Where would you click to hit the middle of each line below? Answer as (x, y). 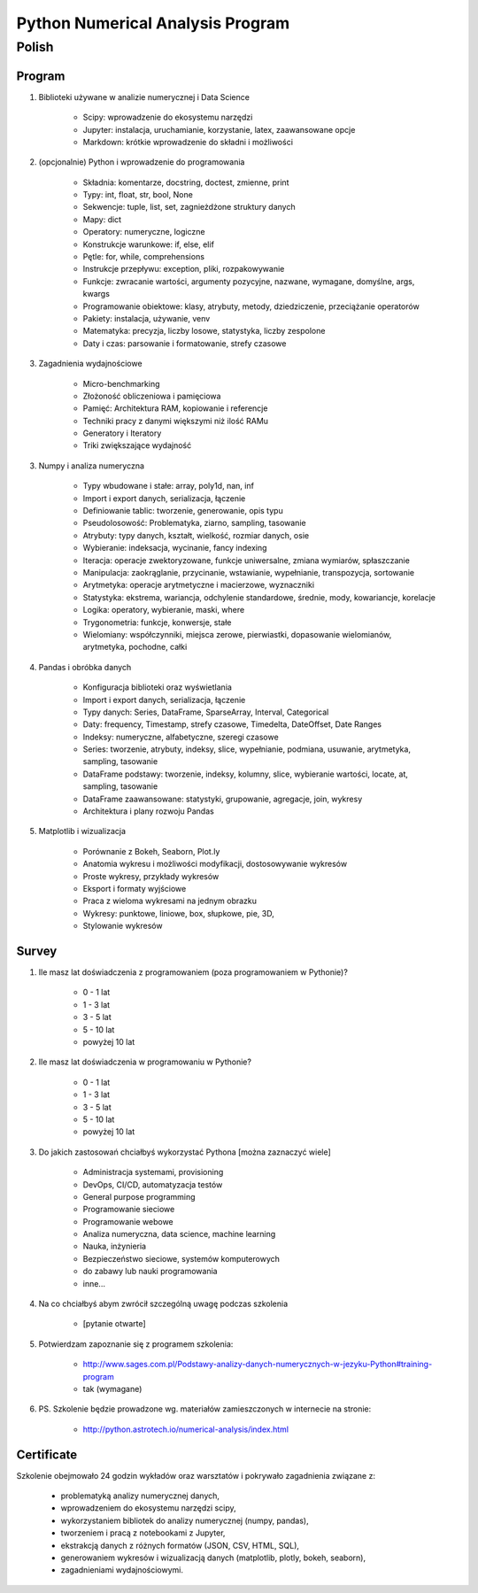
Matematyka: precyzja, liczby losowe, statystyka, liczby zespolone (204, 331)
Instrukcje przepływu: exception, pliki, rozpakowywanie (184, 269)
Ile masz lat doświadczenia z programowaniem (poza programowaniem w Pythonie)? (193, 972)
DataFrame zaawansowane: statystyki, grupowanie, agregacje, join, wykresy (223, 799)
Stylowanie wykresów (123, 926)
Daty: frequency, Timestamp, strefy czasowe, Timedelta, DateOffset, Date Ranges (232, 724)
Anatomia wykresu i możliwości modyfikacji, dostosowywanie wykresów (215, 864)
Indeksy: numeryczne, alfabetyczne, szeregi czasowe (181, 737)
